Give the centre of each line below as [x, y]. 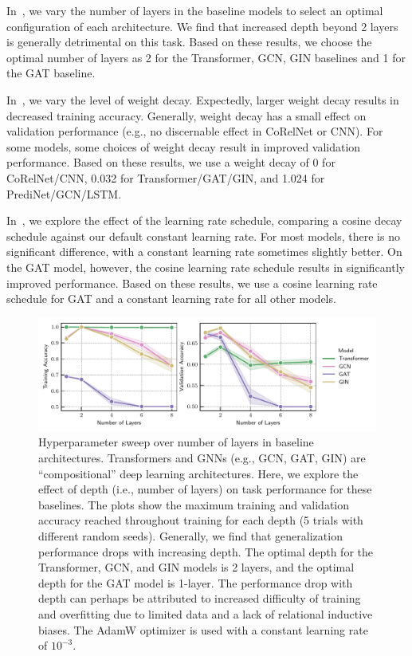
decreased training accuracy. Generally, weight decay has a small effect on [186, 115]
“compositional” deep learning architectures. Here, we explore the [198, 473]
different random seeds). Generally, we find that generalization [190, 536]
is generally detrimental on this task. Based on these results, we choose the [189, 42]
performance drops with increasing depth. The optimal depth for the [206, 551]
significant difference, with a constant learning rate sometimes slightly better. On [204, 251]
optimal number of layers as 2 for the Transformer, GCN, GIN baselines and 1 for [206, 57]
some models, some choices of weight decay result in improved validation [184, 146]
